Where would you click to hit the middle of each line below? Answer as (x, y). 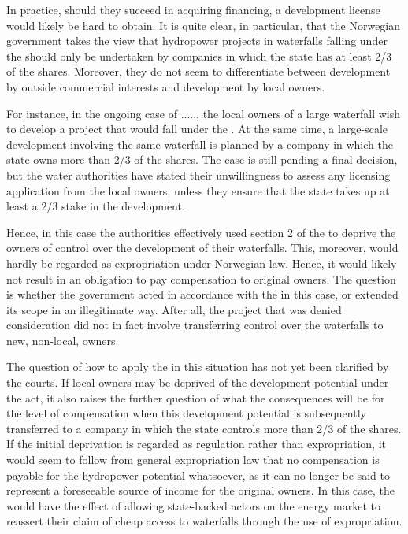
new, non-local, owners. (63, 340)
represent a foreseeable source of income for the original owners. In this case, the (201, 490)
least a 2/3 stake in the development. (96, 206)
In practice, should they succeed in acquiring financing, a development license (193, 9)
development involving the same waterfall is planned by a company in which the (200, 144)
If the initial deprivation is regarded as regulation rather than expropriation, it (196, 444)
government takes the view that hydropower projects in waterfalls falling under (197, 41)
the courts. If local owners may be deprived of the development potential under (198, 382)
